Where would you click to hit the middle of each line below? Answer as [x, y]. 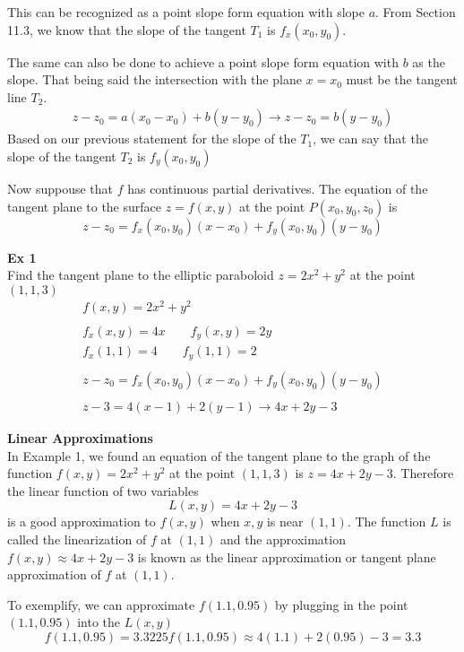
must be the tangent [402, 79]
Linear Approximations [80, 438]
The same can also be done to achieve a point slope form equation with [203, 61]
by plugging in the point [341, 604]
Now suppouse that [60, 188]
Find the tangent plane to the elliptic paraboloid [141, 275]
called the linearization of [77, 539]
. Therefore [423, 473]
